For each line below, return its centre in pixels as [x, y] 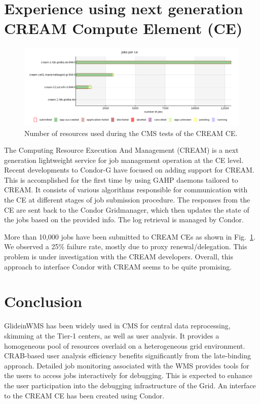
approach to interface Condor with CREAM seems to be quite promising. [118, 266]
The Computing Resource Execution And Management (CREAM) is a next [121, 150]
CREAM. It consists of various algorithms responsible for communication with [126, 190]
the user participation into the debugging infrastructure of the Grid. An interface [130, 385]
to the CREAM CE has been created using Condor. [84, 395]
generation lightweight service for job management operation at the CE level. [124, 160]
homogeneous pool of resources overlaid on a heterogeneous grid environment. [125, 345]
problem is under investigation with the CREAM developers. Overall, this [119, 257]
